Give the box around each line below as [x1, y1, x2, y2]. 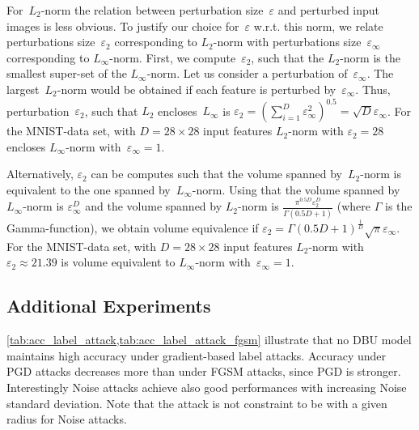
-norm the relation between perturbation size [40, 2, 264, 18]
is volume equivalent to [61, 253, 176, 270]
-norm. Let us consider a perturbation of [146, 65, 348, 82]
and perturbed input [277, 2, 380, 18]
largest [6, 80, 40, 97]
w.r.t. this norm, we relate [253, 17, 383, 34]
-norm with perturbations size [213, 33, 362, 50]
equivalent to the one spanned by [6, 181, 171, 198]
